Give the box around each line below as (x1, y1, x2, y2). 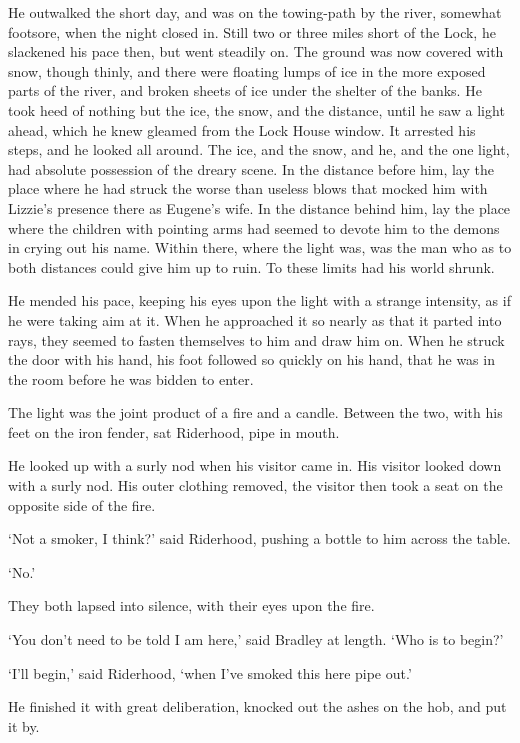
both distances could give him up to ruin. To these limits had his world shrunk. (8, 256, 495, 277)
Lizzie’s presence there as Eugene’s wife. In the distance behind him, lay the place (8, 197, 511, 218)
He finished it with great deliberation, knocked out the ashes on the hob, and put (8, 696, 507, 717)
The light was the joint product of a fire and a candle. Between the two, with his (8, 402, 503, 423)
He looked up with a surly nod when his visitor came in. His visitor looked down (8, 455, 502, 476)
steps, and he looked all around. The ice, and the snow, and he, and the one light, (8, 139, 510, 160)
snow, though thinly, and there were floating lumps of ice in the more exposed (8, 60, 486, 81)
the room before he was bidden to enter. (8, 368, 254, 389)
